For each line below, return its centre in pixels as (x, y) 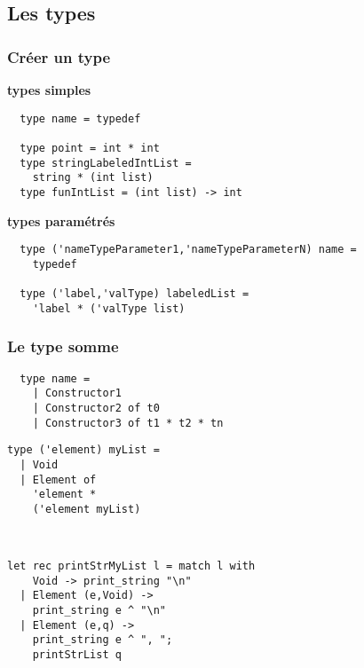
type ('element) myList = (83, 450)
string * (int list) (93, 178)
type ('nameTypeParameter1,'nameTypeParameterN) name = (188, 250)
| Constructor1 (77, 393)
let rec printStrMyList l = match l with (131, 566)
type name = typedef (80, 118)
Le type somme (63, 346)
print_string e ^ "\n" (99, 611)
